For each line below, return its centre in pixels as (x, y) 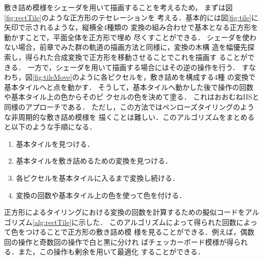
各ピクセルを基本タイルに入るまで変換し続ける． (98, 177)
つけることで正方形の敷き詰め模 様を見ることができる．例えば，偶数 (140, 232)
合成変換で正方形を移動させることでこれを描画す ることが (151, 57)
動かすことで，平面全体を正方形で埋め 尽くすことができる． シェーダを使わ (130, 37)
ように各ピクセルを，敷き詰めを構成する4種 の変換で (167, 77)
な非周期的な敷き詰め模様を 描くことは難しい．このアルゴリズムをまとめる (129, 117)
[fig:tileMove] (52, 77)
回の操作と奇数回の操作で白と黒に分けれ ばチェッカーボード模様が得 (119, 241)
